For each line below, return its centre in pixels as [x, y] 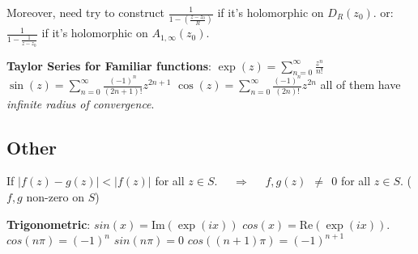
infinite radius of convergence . [81, 103]
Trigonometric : [49, 224]
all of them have [360, 85]
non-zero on [55, 196]
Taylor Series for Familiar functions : [109, 65]
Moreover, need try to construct [86, 12]
